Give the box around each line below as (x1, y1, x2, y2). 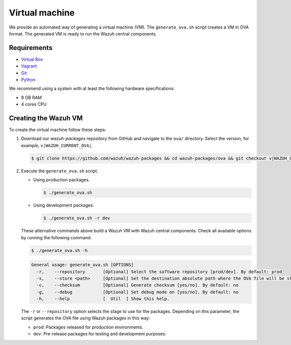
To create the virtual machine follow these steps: (9, 127, 106, 133)
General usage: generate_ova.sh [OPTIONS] (31, 262, 134, 268)
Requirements (9, 44, 53, 52)
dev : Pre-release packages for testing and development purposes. (33, 331, 167, 337)
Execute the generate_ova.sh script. (21, 168, 98, 174)
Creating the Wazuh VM (9, 114, 83, 122)
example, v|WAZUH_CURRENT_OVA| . (21, 142, 93, 148)
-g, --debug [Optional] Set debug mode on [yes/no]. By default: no (36, 289, 239, 295)
